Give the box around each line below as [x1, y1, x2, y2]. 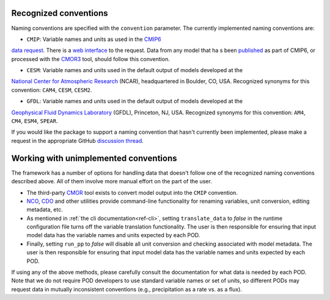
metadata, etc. [26, 206, 64, 213]
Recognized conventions [11, 8, 108, 18]
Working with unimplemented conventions [11, 153, 177, 163]
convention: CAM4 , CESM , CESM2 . [11, 86, 92, 93]
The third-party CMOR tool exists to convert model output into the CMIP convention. [26, 189, 238, 196]
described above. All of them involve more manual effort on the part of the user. [11, 178, 212, 185]
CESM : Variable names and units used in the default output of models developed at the [26, 67, 243, 74]
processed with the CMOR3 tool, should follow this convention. [11, 55, 170, 62]
